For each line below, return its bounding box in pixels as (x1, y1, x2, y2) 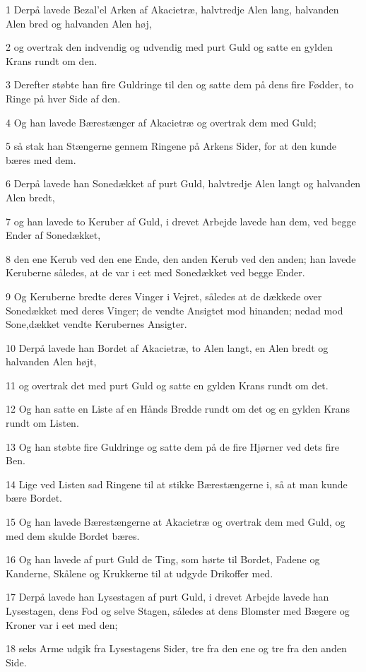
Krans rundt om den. (6, 53, 98, 68)
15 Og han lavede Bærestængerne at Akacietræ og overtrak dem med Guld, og (6, 514, 346, 529)
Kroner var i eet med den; (6, 617, 118, 632)
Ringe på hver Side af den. (6, 90, 121, 105)
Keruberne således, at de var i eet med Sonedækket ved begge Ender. (6, 265, 305, 280)
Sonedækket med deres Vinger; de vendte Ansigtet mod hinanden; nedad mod (6, 302, 343, 317)
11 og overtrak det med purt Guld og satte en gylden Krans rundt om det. (6, 377, 329, 392)
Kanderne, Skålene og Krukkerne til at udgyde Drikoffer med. (6, 565, 273, 580)
